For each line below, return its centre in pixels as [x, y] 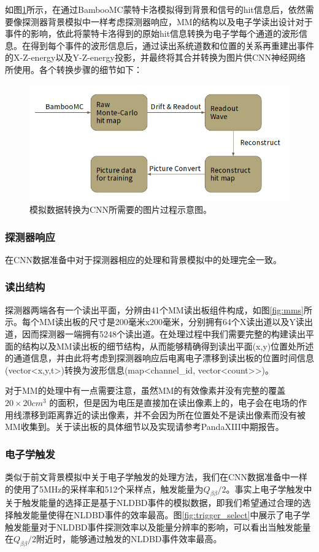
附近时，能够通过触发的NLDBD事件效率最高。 [129, 539]
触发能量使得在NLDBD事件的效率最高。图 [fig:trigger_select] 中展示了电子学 [162, 514]
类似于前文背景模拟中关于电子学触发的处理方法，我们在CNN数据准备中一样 [156, 476]
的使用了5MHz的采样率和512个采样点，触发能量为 [104, 489]
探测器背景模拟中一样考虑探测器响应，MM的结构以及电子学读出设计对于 [167, 21]
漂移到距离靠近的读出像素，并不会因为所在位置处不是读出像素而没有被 [163, 414]
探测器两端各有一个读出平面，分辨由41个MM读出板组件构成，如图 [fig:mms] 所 [159, 309]
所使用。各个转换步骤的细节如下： [74, 69]
